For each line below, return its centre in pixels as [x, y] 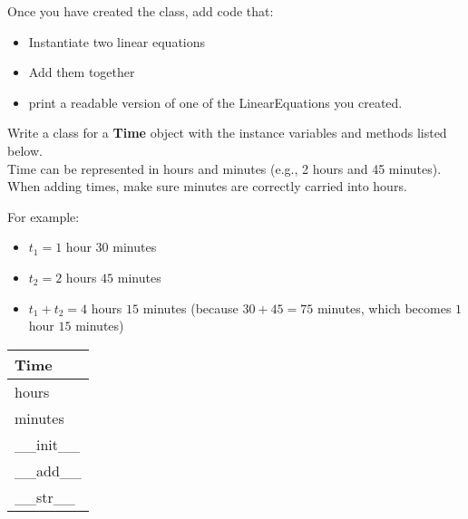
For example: [44, 216]
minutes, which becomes [384, 308]
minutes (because [190, 308]
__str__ [45, 496]
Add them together [82, 72]
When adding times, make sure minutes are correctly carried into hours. [207, 186]
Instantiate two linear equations [117, 41]
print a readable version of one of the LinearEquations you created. [215, 102]
